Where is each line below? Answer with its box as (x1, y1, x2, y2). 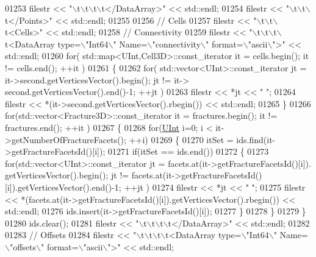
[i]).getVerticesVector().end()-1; (5, 180, 121, 193)
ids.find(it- (236, 133, 276, 146)
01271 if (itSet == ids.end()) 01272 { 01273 (107, 145, 269, 158)
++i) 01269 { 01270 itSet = (129, 133, 234, 146)
